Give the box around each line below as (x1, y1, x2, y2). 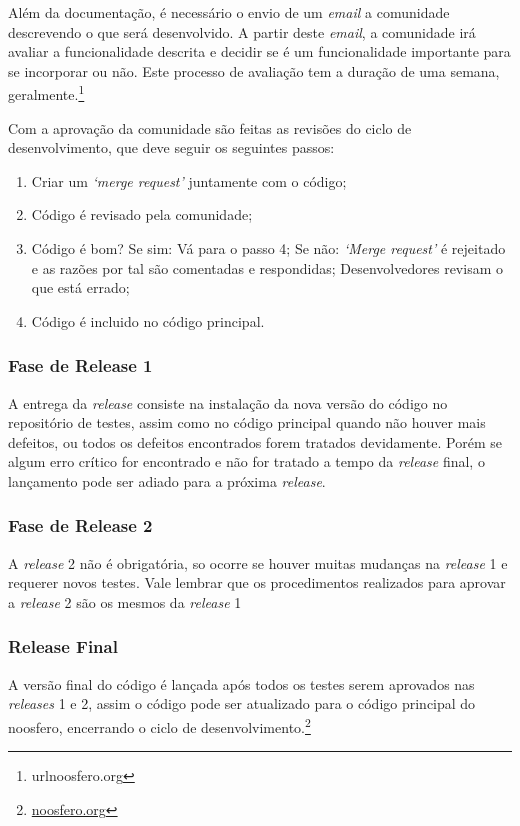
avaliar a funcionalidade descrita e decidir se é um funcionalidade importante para (8, 41, 511, 62)
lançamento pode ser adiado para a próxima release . (8, 470, 326, 491)
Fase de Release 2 (8, 513, 153, 538)
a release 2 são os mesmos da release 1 (8, 591, 242, 612)
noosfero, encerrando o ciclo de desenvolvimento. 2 (8, 713, 311, 737)
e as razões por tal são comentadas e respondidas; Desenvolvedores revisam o (31, 257, 503, 278)
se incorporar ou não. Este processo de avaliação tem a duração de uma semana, (8, 60, 500, 81)
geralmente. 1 (8, 81, 85, 105)
